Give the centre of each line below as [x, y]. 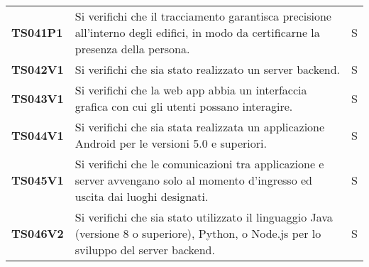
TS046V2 [38, 233]
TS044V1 [38, 135]
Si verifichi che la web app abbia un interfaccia [191, 90]
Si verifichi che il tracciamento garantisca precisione [203, 16]
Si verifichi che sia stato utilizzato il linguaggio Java [204, 217]
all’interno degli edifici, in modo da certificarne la [197, 32]
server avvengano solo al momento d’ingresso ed [193, 180]
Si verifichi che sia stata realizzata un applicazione [200, 127]
